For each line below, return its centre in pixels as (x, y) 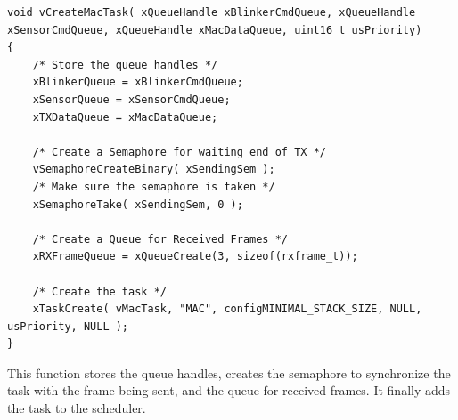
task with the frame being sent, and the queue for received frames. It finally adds (229, 390)
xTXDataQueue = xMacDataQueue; (125, 117)
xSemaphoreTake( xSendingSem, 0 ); (138, 204)
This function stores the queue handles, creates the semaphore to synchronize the (229, 372)
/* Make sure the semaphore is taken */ (154, 186)
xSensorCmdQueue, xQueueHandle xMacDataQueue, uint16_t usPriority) (215, 30)
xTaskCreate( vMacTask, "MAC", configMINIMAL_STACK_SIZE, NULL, (227, 309)
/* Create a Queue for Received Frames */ (160, 239)
